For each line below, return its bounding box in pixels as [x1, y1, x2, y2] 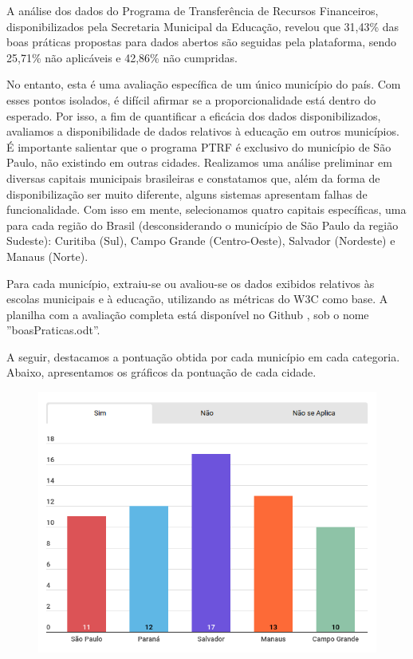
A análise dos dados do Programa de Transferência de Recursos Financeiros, [6, 2, 379, 18]
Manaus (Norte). [6, 247, 88, 264]
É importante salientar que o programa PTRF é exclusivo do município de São [6, 138, 391, 155]
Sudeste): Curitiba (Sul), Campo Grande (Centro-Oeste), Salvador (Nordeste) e [6, 232, 395, 249]
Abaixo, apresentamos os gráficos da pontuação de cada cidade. [6, 364, 317, 381]
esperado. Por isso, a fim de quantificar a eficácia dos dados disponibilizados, [6, 107, 381, 124]
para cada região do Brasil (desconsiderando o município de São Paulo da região [6, 216, 399, 233]
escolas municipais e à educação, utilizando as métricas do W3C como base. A [6, 290, 388, 307]
